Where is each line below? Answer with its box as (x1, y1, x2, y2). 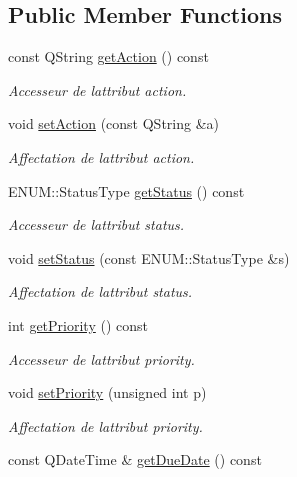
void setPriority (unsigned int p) (8, 382, 207, 403)
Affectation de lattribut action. (8, 146, 195, 167)
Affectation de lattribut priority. (8, 415, 203, 436)
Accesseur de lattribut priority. (8, 348, 195, 369)
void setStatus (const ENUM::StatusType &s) (8, 247, 290, 268)
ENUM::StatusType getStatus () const (8, 180, 245, 201)
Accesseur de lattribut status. (8, 214, 185, 235)
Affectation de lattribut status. (8, 281, 193, 302)
